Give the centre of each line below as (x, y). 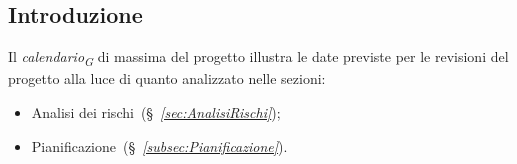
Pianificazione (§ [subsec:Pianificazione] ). (159, 145)
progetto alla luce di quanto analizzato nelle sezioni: (167, 78)
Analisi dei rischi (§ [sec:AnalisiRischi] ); (156, 111)
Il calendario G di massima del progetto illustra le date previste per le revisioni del (258, 57)
